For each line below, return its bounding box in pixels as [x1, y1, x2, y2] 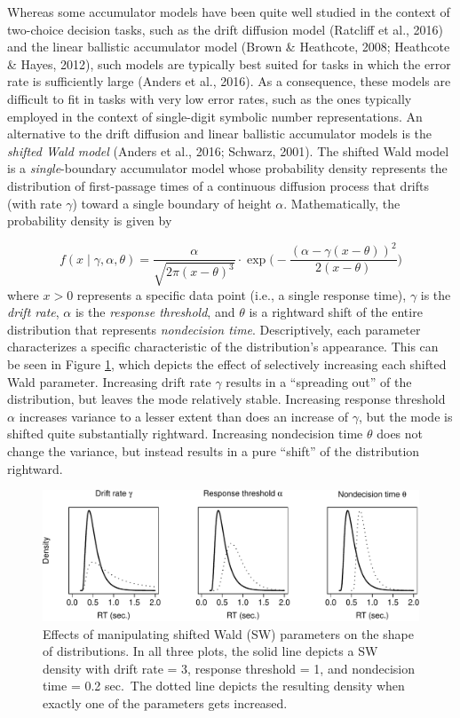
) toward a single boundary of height [72, 193, 272, 212]
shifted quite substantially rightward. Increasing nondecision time [7, 424, 363, 443]
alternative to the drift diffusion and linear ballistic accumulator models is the [7, 124, 432, 143]
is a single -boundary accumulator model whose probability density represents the [7, 159, 448, 178]
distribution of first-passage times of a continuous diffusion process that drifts [7, 176, 430, 194]
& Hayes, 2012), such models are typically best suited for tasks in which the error [7, 54, 451, 73]
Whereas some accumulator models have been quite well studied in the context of [7, 3, 450, 20]
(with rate [7, 193, 62, 212]
